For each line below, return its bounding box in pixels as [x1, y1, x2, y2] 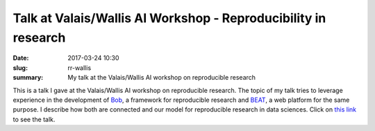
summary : [12, 73, 44, 82]
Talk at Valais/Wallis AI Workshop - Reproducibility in [12, 10, 326, 26]
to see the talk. [12, 115, 56, 123]
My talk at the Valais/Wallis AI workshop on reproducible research [67, 73, 256, 82]
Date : [12, 54, 29, 62]
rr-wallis [67, 63, 92, 72]
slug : [12, 63, 28, 72]
